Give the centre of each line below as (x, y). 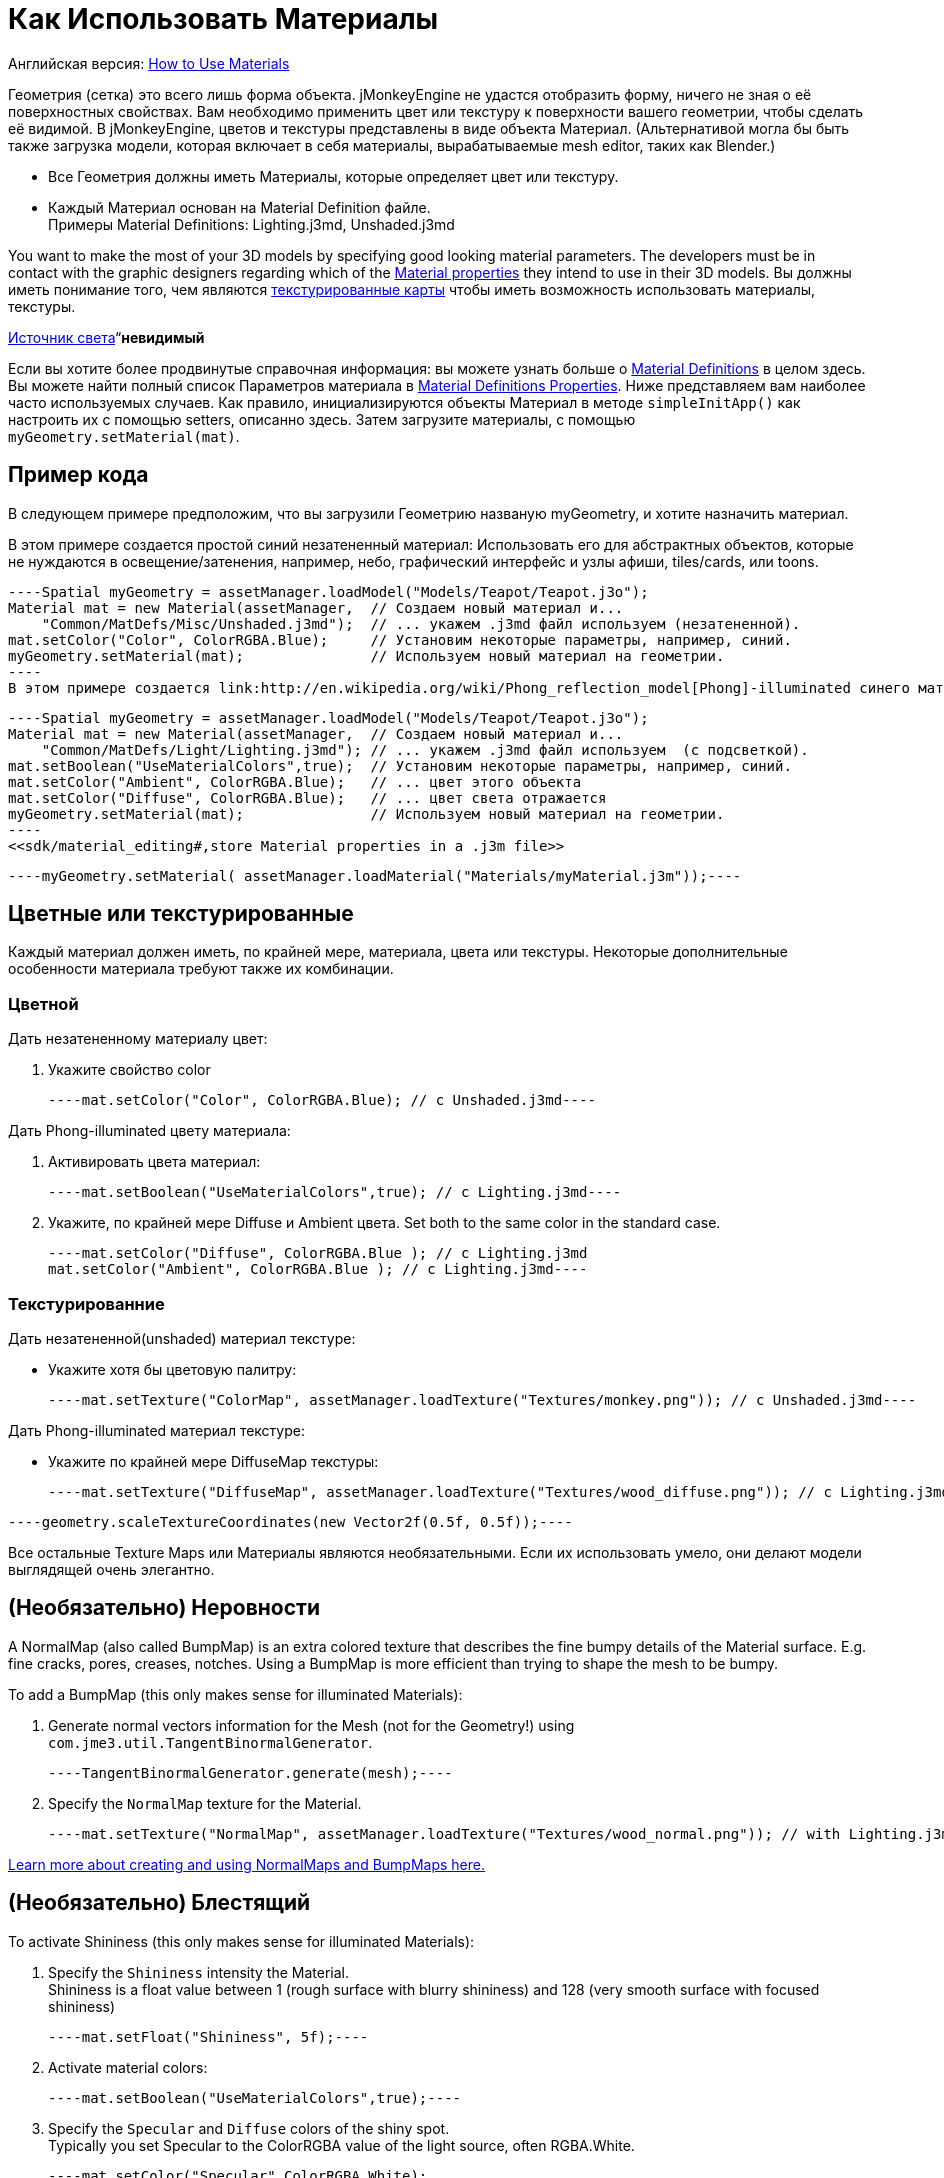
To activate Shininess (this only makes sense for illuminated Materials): (241, 1941)
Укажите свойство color (129, 1070)
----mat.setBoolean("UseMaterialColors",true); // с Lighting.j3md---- (335, 1192)
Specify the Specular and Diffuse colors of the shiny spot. (249, 2128)
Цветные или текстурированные (181, 914)
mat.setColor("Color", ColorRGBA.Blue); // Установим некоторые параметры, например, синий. (400, 639)
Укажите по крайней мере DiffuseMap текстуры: (213, 1461)
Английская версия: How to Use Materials (149, 63)
